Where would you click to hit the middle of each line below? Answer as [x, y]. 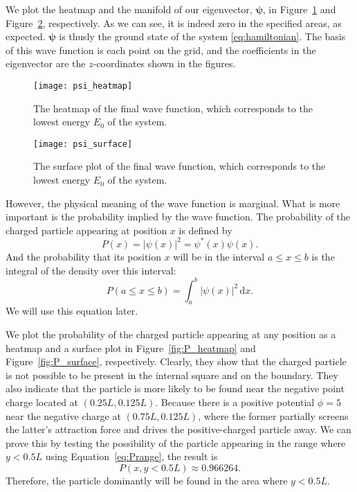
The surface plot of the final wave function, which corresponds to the [180, 166]
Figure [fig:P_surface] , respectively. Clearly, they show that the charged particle [176, 361]
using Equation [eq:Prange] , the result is [131, 456]
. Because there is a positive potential [235, 402]
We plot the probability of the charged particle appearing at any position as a [171, 334]
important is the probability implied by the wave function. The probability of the [178, 217]
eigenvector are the [46, 63]
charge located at [42, 402]
